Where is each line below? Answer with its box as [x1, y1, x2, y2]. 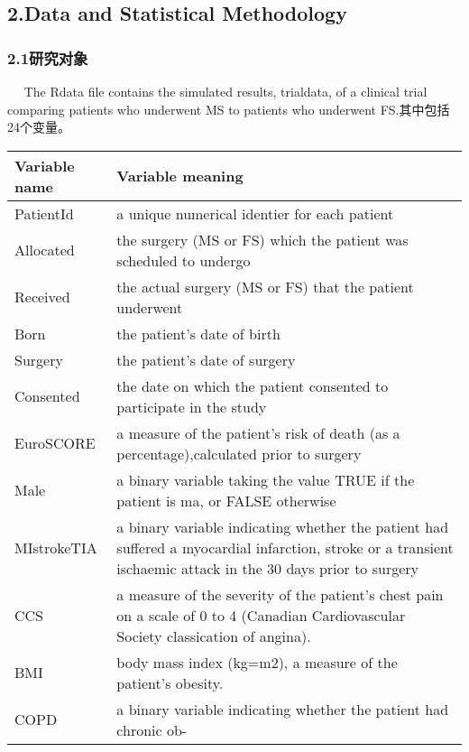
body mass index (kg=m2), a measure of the [116, 651, 398, 673]
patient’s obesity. [116, 672, 224, 693]
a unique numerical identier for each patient [116, 202, 394, 224]
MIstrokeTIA [14, 536, 97, 558]
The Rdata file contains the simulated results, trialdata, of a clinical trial [23, 82, 428, 100]
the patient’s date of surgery [116, 348, 296, 370]
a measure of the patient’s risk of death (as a [116, 422, 400, 443]
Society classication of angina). [116, 625, 311, 646]
